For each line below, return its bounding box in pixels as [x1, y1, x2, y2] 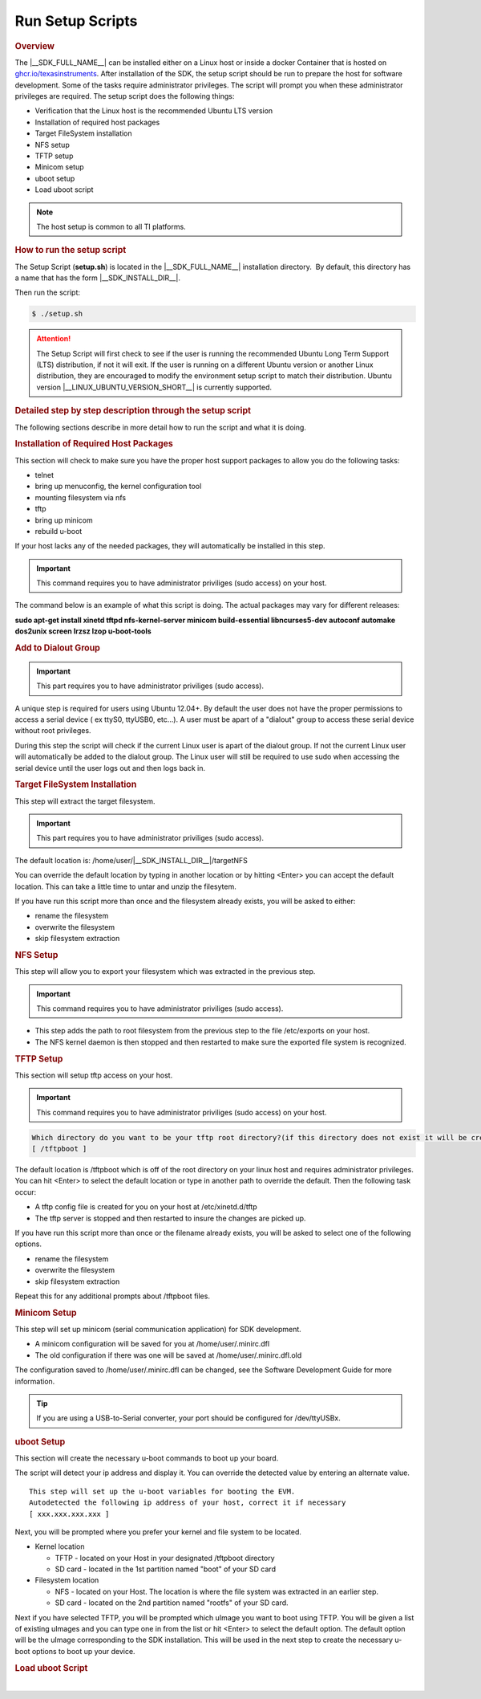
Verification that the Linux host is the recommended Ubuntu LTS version [34, 106, 273, 116]
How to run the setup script [14, 245, 127, 256]
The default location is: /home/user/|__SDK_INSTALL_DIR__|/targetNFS [14, 855, 249, 865]
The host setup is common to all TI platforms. [36, 222, 186, 231]
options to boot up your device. [31, 1646, 135, 1656]
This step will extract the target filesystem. [14, 796, 156, 806]
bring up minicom [34, 515, 93, 525]
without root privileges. [14, 726, 91, 735]
